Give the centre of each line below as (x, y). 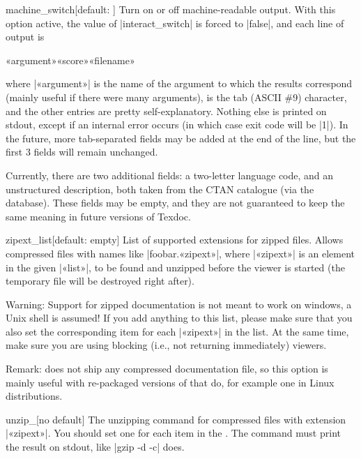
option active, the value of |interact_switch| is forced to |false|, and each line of (175, 23)
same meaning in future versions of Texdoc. (98, 216)
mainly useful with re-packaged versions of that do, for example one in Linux (170, 382)
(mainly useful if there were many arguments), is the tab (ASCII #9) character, (176, 97)
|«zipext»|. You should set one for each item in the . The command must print (173, 433)
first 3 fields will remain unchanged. (82, 152)
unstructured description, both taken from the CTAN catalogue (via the (160, 189)
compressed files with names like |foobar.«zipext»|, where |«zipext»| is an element (180, 253)
